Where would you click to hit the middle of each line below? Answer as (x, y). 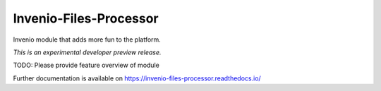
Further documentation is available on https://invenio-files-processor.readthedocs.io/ (137, 78)
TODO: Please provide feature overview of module (86, 65)
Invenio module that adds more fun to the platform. (87, 40)
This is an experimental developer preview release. (87, 52)
